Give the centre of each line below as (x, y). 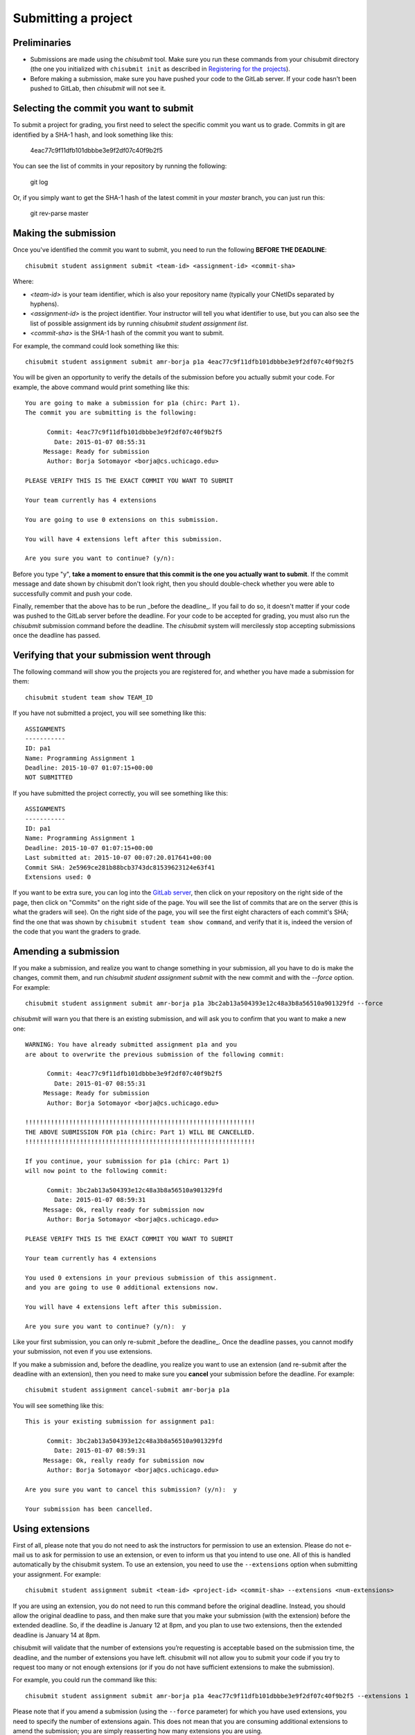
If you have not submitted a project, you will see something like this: (109, 713)
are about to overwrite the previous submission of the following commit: (155, 1054)
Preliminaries (42, 43)
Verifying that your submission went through (112, 655)
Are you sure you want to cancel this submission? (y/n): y (131, 1490)
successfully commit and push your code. (73, 593)
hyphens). (44, 304)
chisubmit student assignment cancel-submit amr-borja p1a (127, 1390)
